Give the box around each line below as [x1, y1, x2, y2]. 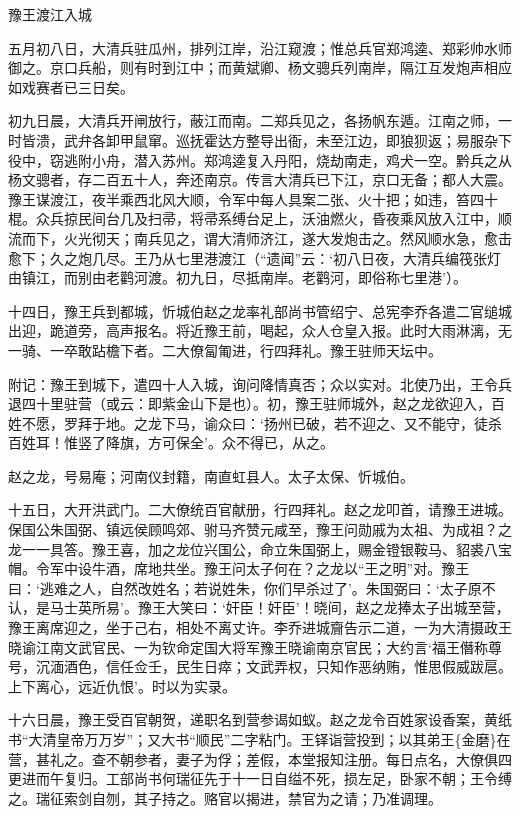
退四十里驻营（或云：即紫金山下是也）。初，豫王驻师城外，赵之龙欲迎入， [8, 393, 491, 414]
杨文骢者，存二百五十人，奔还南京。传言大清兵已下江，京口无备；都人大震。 [8, 169, 512, 190]
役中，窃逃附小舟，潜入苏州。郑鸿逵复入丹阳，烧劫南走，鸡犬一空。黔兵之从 [8, 149, 512, 170]
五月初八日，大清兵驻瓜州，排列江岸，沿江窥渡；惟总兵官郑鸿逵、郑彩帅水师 [8, 37, 512, 58]
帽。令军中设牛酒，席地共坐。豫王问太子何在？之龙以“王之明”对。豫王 [8, 558, 470, 579]
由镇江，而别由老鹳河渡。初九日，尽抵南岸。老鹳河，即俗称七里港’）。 [8, 267, 467, 288]
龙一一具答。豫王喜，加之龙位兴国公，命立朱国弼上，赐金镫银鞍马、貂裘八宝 [8, 538, 512, 559]
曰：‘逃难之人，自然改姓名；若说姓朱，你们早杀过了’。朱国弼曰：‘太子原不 [8, 577, 496, 598]
